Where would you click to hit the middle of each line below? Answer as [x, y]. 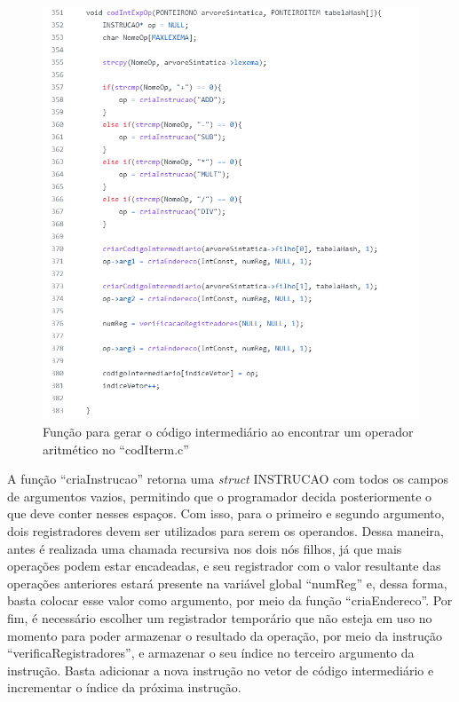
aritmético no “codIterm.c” [116, 449]
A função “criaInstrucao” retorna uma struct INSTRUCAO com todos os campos [228, 479]
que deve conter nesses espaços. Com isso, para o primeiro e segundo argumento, [226, 513]
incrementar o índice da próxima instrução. [124, 687]
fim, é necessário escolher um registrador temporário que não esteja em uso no [220, 617]
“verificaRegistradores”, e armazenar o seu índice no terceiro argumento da [211, 653]
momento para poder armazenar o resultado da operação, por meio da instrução [225, 635]
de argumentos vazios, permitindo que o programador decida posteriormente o [220, 496]
